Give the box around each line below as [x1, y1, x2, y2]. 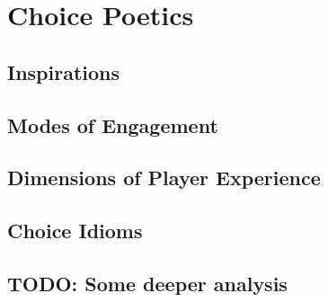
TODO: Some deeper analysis [7, 269, 288, 297]
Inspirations [7, 58, 120, 85]
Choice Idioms [7, 217, 143, 244]
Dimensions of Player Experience [7, 164, 321, 191]
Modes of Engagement [7, 111, 218, 138]
